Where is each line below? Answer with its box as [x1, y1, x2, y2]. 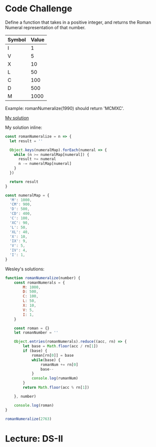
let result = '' [9, 139, 43, 144]
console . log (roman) [14, 403, 54, 408]
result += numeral [18, 156, 56, 162]
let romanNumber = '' [14, 330, 58, 335]
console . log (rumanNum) [31, 376, 78, 381]
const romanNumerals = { [14, 280, 65, 285]
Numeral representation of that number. [5, 24, 86, 30]
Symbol [7, 36, 26, 43]
